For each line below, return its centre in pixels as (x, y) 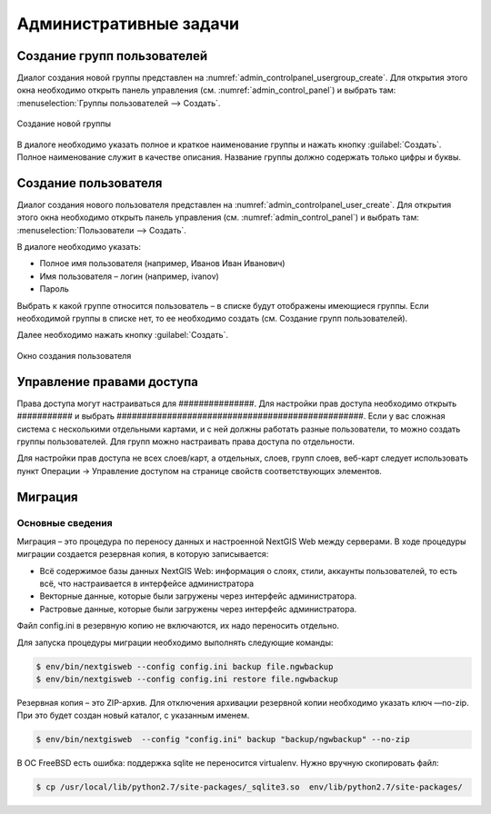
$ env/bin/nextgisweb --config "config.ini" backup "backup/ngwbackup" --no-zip (223, 740)
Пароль (55, 289)
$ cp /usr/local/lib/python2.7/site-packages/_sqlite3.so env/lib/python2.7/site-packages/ (249, 787)
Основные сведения (65, 523)
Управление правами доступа (108, 382)
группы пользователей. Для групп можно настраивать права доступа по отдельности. (185, 442)
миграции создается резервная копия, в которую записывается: (143, 554)
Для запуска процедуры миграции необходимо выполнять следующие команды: (175, 642)
